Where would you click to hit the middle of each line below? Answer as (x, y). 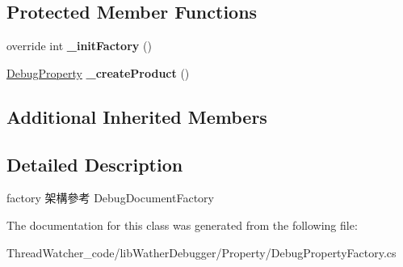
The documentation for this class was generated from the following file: (182, 225)
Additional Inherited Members (137, 116)
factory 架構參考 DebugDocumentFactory (110, 198)
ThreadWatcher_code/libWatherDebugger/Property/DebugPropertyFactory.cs (201, 252)
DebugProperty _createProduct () (98, 72)
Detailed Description (95, 164)
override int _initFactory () (79, 46)
